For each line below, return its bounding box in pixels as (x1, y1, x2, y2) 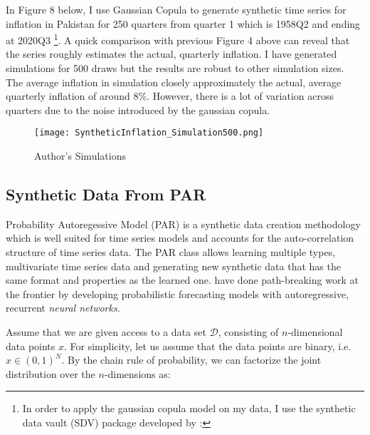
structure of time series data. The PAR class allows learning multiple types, (6, 245, 336, 260)
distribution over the (6, 366, 95, 381)
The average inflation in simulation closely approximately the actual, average (6, 74, 342, 89)
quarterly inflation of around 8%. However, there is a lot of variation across (6, 88, 334, 103)
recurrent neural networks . (6, 300, 120, 315)
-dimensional (287, 324, 343, 339)
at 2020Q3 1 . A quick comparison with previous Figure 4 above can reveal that (6, 31, 350, 47)
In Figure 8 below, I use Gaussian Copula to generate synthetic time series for (6, 2, 347, 16)
